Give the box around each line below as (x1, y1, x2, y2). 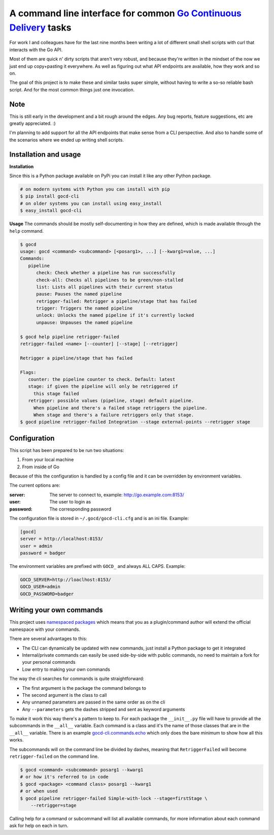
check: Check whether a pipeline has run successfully (36, 270, 176, 276)
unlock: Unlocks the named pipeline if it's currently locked (36, 312, 194, 318)
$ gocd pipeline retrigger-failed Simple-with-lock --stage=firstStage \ (20, 795, 208, 801)
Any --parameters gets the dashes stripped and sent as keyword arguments (22, 706, 185, 712)
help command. (9, 228, 44, 234)
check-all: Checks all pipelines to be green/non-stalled (36, 277, 184, 283)
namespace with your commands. (9, 626, 81, 632)
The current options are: (9, 483, 60, 489)
